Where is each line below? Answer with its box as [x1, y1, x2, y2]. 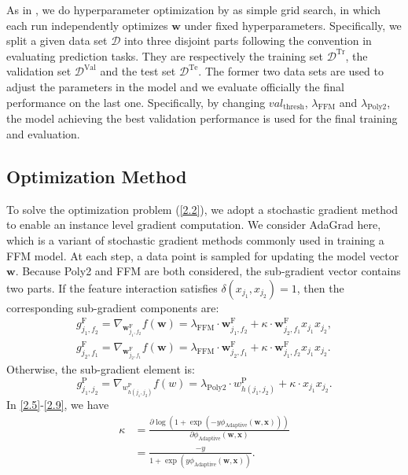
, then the [296, 279, 344, 296]
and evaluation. [6, 125, 80, 142]
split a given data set [6, 32, 108, 49]
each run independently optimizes [6, 17, 168, 33]
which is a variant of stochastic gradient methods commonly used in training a [6, 231, 384, 248]
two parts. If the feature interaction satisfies [6, 279, 218, 296]
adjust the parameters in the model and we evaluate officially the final [6, 78, 344, 94]
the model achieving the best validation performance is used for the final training [6, 110, 398, 127]
